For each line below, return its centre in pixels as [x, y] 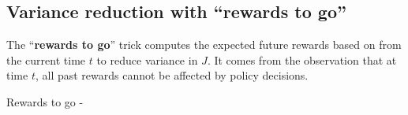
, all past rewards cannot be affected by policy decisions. [172, 75]
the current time [46, 59]
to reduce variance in [147, 59]
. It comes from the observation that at [302, 59]
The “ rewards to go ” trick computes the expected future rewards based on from [204, 45]
